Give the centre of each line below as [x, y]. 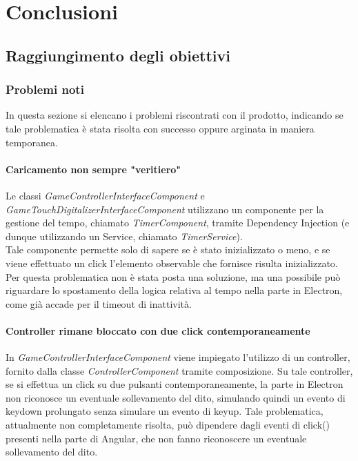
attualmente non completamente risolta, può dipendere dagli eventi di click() [168, 425]
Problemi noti [45, 89]
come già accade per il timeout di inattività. [99, 303]
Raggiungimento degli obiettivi [118, 55]
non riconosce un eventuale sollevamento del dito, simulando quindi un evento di [176, 397]
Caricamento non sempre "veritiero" [93, 169]
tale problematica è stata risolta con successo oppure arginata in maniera [160, 128]
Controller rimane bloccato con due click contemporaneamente [158, 330]
